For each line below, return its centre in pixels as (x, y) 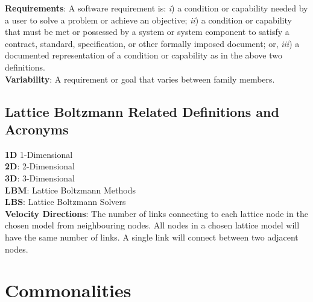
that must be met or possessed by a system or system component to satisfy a (147, 32)
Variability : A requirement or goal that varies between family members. (140, 79)
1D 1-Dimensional (39, 154)
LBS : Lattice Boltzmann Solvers (65, 202)
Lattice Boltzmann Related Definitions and (142, 111)
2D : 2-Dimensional (40, 166)
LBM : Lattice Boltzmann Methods (70, 190)
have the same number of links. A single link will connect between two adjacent (152, 237)
